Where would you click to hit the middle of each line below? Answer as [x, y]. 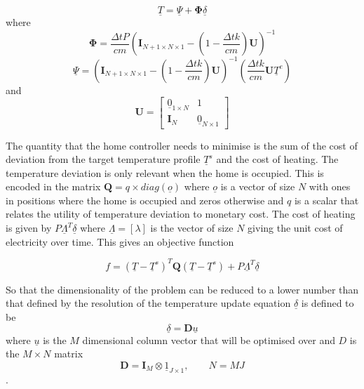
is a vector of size [258, 186]
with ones [330, 186]
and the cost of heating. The [277, 159]
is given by [29, 228]
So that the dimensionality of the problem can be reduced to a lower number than [182, 289]
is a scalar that [326, 200]
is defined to [328, 303]
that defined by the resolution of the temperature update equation [148, 303]
